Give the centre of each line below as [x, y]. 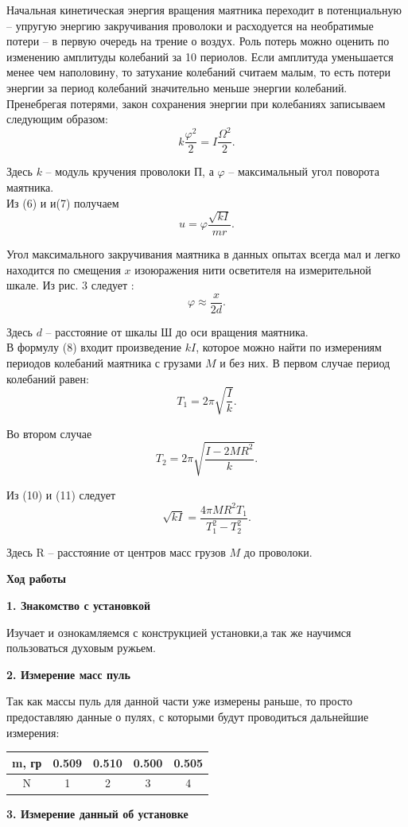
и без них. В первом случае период [305, 362]
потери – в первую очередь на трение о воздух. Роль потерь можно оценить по [198, 41]
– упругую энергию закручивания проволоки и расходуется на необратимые [190, 25]
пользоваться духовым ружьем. [82, 648]
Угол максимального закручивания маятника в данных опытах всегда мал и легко [204, 253]
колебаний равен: [48, 378]
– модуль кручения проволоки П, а [130, 171]
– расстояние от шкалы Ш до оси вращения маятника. [177, 331]
